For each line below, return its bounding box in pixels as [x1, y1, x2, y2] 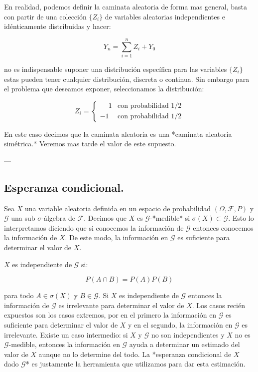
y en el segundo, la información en [128, 320, 233, 330]
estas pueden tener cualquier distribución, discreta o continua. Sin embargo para [4, 73, 250, 84]
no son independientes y [151, 329, 225, 340]
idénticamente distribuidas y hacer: [4, 21, 111, 31]
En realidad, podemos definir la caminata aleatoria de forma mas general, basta [4, 1, 247, 11]
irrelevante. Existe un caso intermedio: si [4, 329, 128, 340]
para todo [4, 290, 34, 301]
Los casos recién [196, 300, 245, 310]
